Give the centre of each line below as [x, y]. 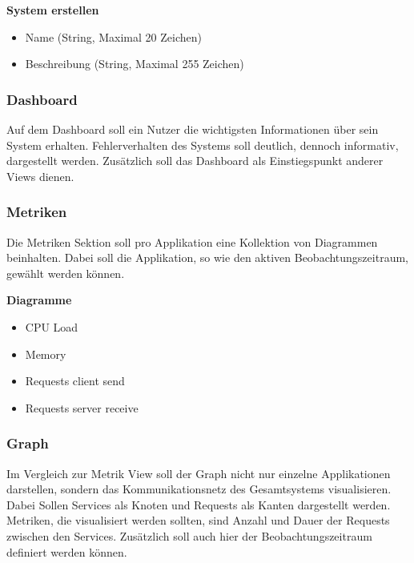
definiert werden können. [67, 551]
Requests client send [75, 381]
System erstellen [53, 10]
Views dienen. [40, 176]
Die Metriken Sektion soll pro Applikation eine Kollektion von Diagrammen [192, 241]
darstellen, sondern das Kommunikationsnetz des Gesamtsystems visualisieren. [199, 489]
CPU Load [52, 326]
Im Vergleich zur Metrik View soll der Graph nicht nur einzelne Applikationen [199, 473]
